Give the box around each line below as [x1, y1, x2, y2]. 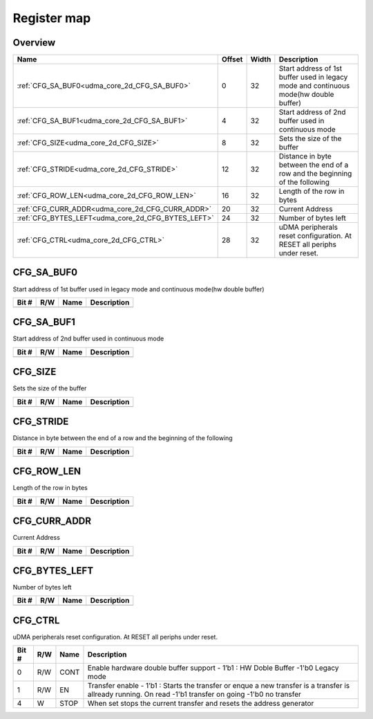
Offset [221, 55, 243, 64]
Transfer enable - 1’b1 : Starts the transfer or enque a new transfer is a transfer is [87, 681, 350, 691]
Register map [12, 10, 91, 26]
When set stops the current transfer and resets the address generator [87, 699, 314, 709]
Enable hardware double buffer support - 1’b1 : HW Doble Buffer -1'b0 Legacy [87, 663, 339, 673]
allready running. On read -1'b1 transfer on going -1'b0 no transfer [87, 689, 302, 699]
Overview [12, 37, 56, 48]
